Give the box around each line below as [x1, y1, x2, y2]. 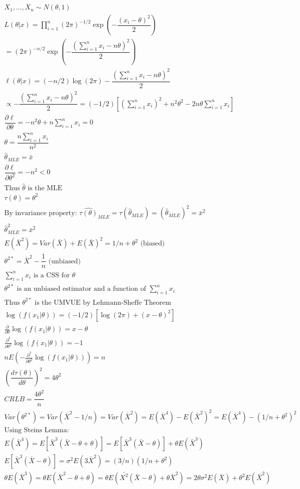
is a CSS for [33, 271, 70, 279]
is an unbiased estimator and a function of [16, 285, 146, 293]
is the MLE [27, 185, 62, 192]
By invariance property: [4, 210, 77, 217]
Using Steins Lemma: [4, 427, 69, 434]
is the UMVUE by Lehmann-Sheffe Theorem [34, 299, 171, 306]
